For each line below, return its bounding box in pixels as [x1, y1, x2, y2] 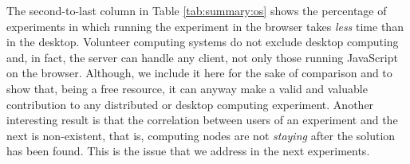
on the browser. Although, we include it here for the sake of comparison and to [6, 64, 392, 81]
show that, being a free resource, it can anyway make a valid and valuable [6, 80, 368, 96]
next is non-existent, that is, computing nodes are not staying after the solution [6, 127, 396, 143]
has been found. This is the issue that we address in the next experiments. [6, 143, 370, 159]
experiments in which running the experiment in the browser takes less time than [6, 18, 404, 34]
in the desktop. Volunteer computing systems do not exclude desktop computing [6, 33, 399, 50]
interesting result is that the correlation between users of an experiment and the [6, 111, 398, 128]
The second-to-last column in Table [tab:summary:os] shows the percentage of [6, 2, 387, 18]
